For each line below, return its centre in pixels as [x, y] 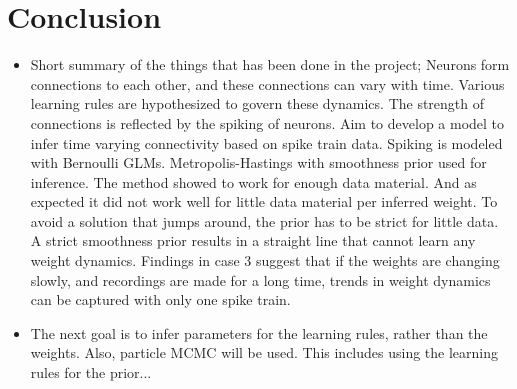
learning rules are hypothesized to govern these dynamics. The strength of [257, 103]
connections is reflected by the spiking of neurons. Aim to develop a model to [267, 122]
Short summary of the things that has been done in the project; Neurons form [270, 64]
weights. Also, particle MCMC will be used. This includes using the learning [264, 352]
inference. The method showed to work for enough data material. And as [253, 181]
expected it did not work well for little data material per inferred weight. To [264, 201]
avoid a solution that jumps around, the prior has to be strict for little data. [264, 220]
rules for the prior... [91, 372]
